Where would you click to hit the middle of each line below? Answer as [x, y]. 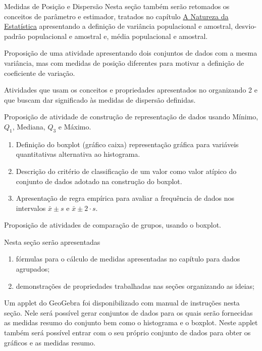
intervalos [31, 208]
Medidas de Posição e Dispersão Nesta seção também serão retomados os [117, 6]
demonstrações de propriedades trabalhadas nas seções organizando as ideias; [135, 286]
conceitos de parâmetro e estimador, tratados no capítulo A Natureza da [116, 16]
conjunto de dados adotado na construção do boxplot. [99, 181]
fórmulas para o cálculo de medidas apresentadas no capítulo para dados [128, 259]
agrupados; [33, 269]
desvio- [246, 26]
